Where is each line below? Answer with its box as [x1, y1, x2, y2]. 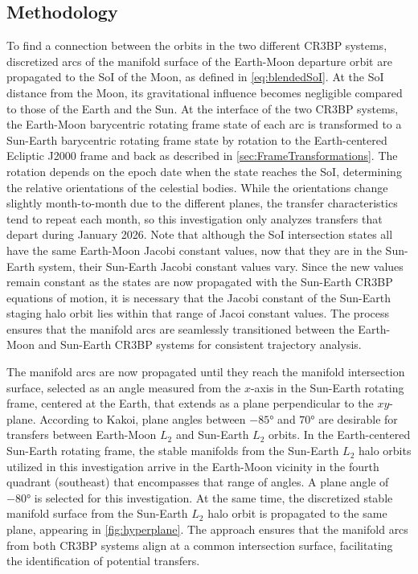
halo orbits [358, 442, 412, 459]
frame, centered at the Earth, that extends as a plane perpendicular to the [6, 395, 374, 412]
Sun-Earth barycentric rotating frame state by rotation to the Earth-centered [6, 131, 387, 148]
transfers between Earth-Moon [6, 426, 157, 443]
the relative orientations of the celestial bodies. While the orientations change [6, 178, 388, 195]
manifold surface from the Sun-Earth [6, 505, 188, 522]
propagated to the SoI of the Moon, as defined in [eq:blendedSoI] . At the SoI [6, 68, 384, 85]
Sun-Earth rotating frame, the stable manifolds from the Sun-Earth [6, 442, 339, 459]
